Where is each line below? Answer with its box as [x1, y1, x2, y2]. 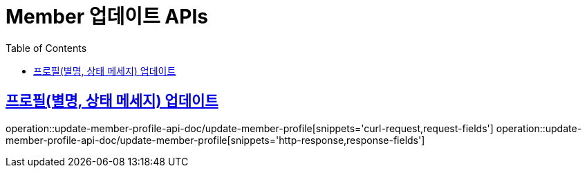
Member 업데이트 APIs [6, 5, 208, 28]
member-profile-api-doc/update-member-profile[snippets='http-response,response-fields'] [6, 134, 425, 146]
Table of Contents [6, 42, 87, 54]
